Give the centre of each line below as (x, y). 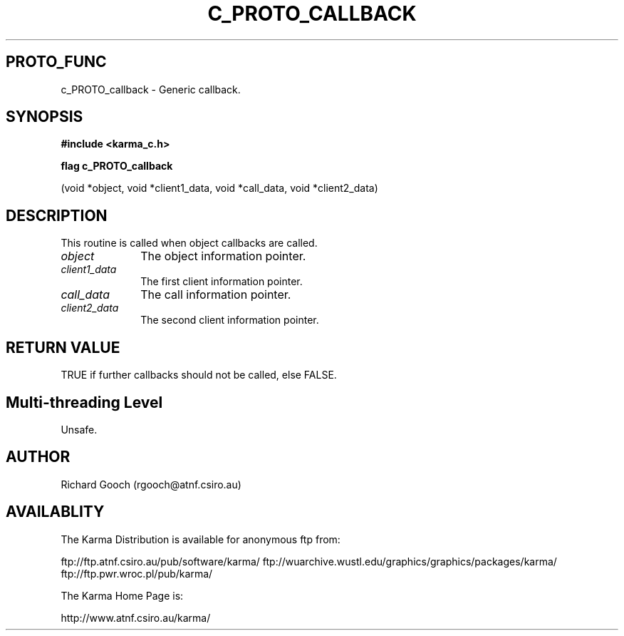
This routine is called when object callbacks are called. (189, 243)
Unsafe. (79, 429)
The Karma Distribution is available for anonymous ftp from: (201, 539)
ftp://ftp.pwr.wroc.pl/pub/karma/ (137, 573)
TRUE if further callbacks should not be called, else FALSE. (199, 375)
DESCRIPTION (57, 215)
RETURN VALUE (63, 347)
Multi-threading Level (84, 402)
